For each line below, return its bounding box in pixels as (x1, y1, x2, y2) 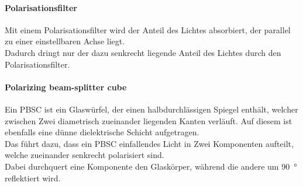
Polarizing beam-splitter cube (5, 80, 127, 93)
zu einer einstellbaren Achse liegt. (5, 35, 125, 47)
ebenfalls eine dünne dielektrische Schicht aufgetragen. (5, 126, 199, 138)
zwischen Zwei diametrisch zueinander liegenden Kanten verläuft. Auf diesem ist (5, 114, 292, 127)
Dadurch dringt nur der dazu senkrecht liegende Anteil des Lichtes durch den (5, 46, 281, 58)
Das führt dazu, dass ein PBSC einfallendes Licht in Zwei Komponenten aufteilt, (5, 137, 294, 149)
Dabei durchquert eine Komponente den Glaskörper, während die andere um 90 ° (5, 160, 297, 172)
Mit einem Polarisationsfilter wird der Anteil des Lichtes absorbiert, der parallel (5, 23, 291, 36)
